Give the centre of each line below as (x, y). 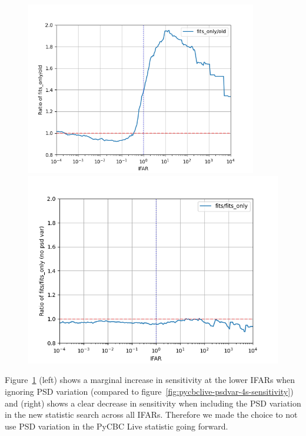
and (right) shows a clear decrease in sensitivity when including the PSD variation (153, 403)
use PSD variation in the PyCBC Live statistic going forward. (117, 426)
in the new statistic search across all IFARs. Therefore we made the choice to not (151, 414)
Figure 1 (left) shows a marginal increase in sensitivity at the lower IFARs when (150, 380)
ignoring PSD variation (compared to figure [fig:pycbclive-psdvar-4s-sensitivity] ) (149, 391)
